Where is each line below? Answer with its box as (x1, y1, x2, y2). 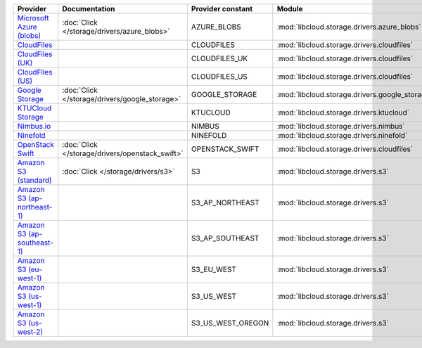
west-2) (17, 327, 44, 337)
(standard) (17, 176, 52, 185)
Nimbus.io (17, 122, 51, 131)
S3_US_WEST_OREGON (191, 318, 269, 328)
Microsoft (17, 13, 49, 22)
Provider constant (191, 4, 253, 13)
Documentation (62, 4, 115, 13)
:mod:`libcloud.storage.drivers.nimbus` (276, 122, 405, 131)
